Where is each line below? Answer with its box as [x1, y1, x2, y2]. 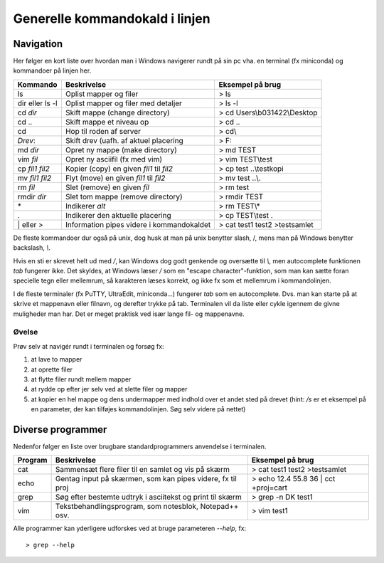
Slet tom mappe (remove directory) [65, 191, 183, 201]
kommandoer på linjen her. [13, 66, 92, 75]
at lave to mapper [31, 355, 82, 364]
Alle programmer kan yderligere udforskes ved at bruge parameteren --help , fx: [13, 524, 247, 533]
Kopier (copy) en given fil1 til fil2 [65, 164, 174, 174]
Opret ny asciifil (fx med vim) [65, 154, 163, 164]
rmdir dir [17, 191, 46, 201]
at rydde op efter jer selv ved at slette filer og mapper [31, 385, 188, 394]
